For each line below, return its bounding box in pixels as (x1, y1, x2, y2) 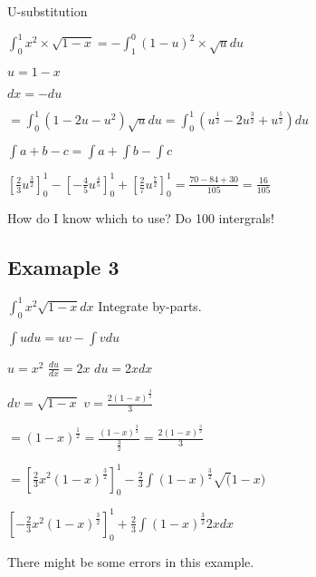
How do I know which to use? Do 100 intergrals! (7, 209, 274, 228)
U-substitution (7, 2, 88, 20)
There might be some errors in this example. (7, 552, 254, 571)
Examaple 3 (7, 253, 120, 281)
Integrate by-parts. (98, 296, 202, 315)
